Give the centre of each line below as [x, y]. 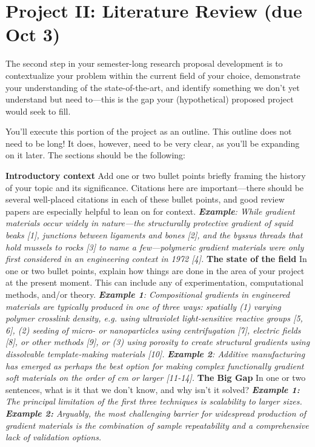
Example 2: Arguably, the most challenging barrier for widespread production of [156, 413]
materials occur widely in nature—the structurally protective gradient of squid [149, 223]
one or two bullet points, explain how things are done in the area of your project [155, 270]
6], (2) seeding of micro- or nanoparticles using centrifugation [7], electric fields [153, 330]
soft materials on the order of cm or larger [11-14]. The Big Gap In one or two [156, 378]
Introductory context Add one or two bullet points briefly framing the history [156, 176]
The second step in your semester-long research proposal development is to [144, 63]
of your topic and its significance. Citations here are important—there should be [155, 187]
